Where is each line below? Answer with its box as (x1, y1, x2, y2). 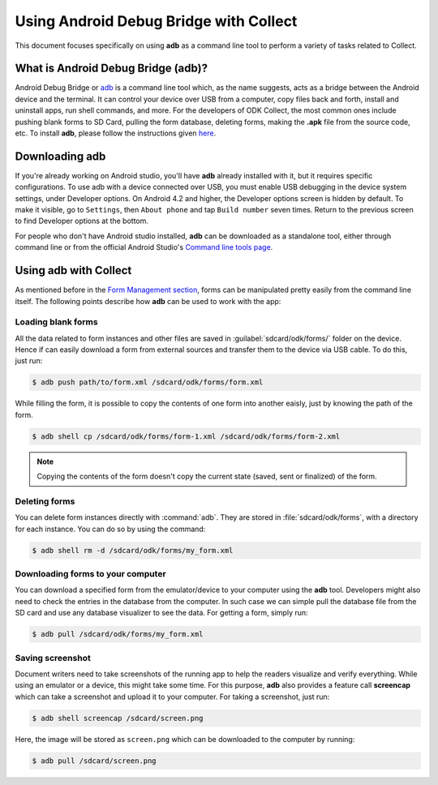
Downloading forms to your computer (15, 568, 166, 580)
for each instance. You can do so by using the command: (15, 524, 206, 534)
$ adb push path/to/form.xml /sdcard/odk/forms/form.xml (32, 378, 264, 387)
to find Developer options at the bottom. (15, 216, 149, 226)
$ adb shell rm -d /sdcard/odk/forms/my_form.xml (32, 546, 234, 555)
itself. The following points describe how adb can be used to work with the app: (15, 296, 281, 306)
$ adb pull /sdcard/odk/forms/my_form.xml (32, 629, 204, 639)
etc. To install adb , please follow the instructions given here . (15, 128, 217, 138)
